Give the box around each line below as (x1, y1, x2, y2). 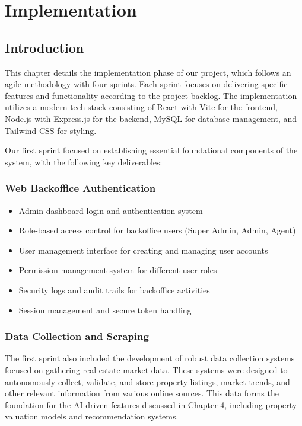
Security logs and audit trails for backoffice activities (18, 283, 210, 296)
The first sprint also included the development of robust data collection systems (5, 352, 295, 364)
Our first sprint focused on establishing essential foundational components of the (5, 144, 298, 156)
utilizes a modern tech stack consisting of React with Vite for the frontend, (5, 101, 278, 113)
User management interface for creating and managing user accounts (18, 244, 268, 256)
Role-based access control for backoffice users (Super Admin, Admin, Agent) (18, 224, 296, 236)
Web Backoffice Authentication (5, 181, 156, 196)
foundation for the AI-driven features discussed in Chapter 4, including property (5, 398, 297, 411)
